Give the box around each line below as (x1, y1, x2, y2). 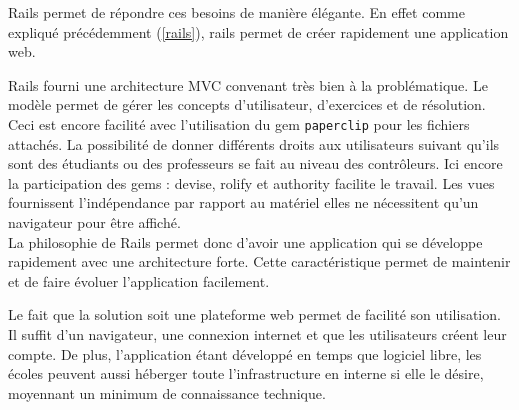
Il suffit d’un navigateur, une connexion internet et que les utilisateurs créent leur (8, 323, 507, 344)
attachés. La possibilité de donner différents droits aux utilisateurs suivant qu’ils (8, 133, 500, 154)
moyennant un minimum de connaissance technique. (8, 382, 326, 403)
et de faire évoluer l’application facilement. (8, 270, 270, 291)
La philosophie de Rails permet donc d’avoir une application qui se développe (8, 231, 483, 252)
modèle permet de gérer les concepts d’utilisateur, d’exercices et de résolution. (8, 94, 486, 115)
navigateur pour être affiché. (8, 212, 181, 232)
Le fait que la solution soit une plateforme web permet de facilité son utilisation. (8, 304, 501, 325)
